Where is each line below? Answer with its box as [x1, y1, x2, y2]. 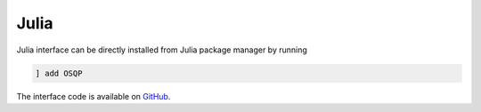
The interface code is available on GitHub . [16, 91, 171, 101]
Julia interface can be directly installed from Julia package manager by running [16, 44, 307, 55]
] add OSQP [35, 68, 83, 78]
